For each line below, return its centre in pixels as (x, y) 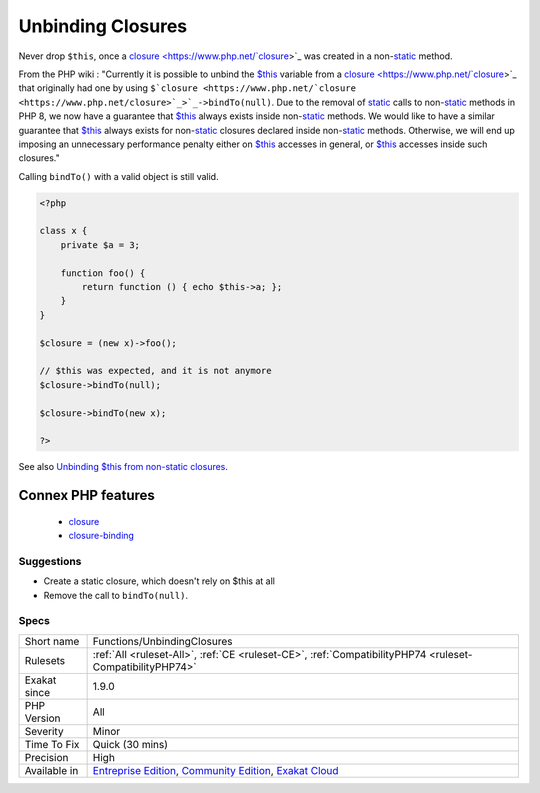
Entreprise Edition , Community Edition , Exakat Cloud (215, 770)
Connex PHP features (86, 495)
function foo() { (103, 273)
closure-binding (101, 536)
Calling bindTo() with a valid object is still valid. (118, 176)
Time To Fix (52, 744)
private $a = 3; (100, 244)
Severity (44, 731)
